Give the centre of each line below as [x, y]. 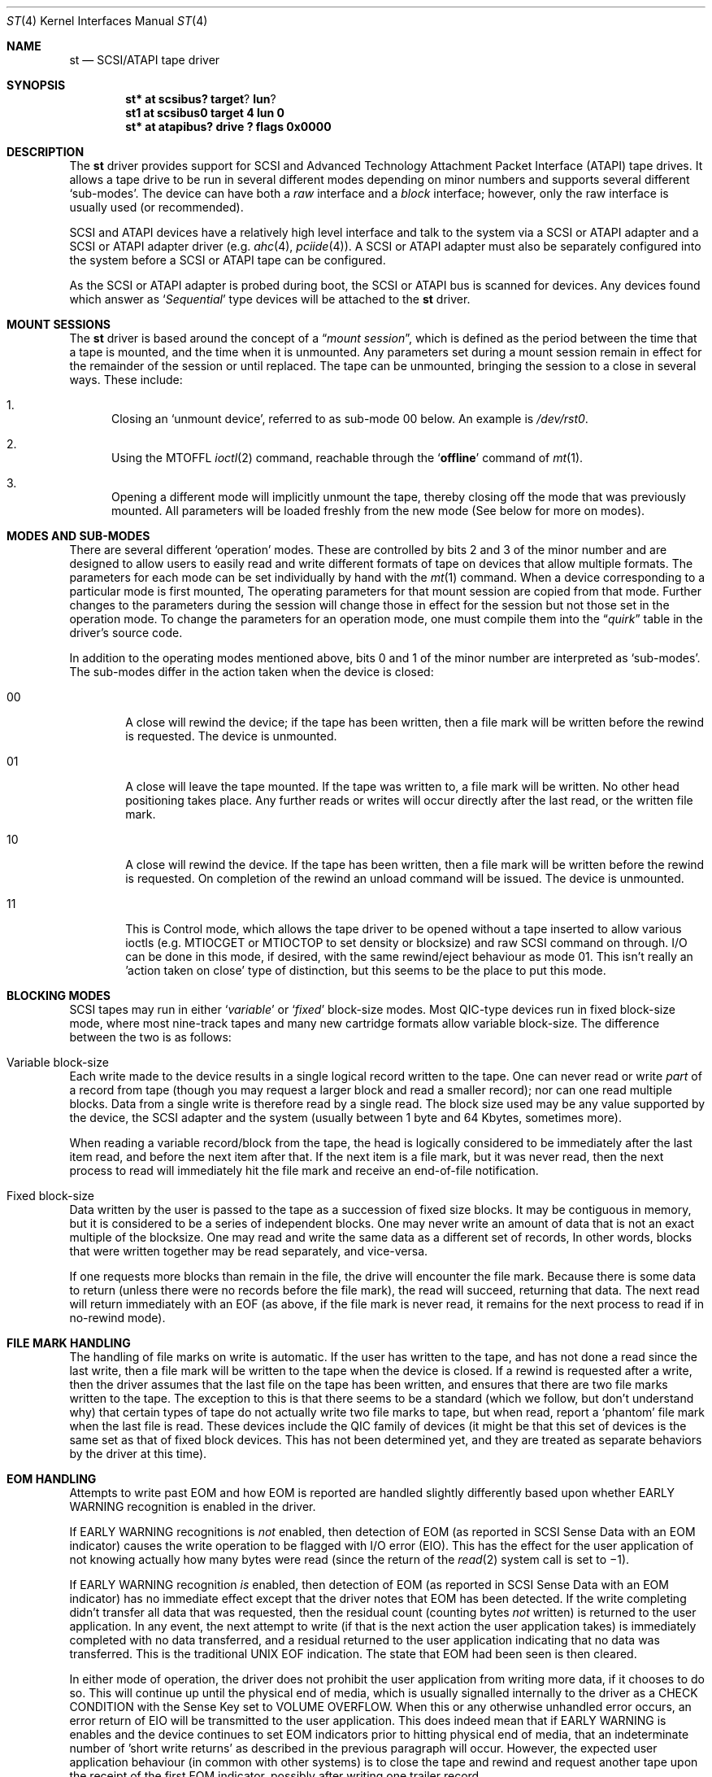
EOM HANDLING [52, 1479]
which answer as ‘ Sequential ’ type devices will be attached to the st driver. [270, 299]
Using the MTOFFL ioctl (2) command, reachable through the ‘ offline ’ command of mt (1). [347, 458]
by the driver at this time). [138, 1454]
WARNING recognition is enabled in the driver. [193, 1506]
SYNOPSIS [36, 85]
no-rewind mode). [117, 1318]
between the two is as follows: [150, 1037]
